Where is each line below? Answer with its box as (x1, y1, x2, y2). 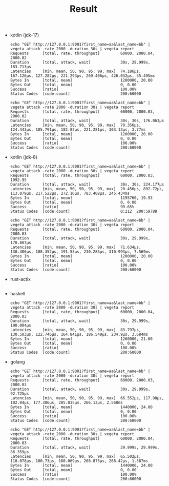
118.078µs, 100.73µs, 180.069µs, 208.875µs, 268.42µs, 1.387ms (10, 458, 149, 464)
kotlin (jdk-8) (10, 154, 37, 160)
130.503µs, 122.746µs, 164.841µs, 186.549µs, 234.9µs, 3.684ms (10, 332, 149, 337)
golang (10, 359, 25, 365)
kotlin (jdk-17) (10, 32, 39, 38)
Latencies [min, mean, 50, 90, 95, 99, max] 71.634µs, (10, 245, 141, 250)
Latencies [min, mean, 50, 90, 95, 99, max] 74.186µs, (10, 69, 141, 74)
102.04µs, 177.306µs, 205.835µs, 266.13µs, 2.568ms (10, 400, 123, 406)
